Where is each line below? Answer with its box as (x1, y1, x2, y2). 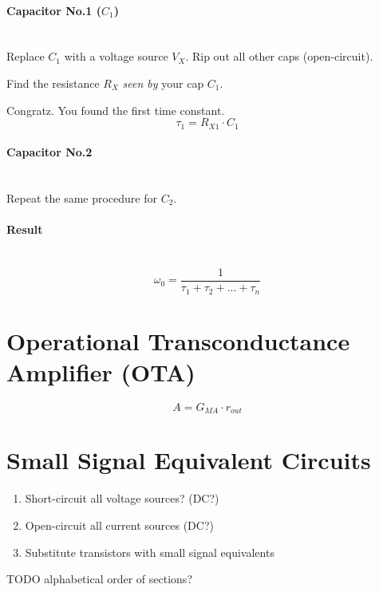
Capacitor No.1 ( (6, 2, 101, 18)
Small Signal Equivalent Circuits (6, 444, 371, 476)
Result (6, 221, 43, 238)
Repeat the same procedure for (6, 190, 157, 207)
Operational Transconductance (6, 324, 350, 357)
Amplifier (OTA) (6, 355, 195, 388)
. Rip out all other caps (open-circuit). (185, 48, 373, 65)
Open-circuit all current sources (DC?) (25, 517, 214, 533)
